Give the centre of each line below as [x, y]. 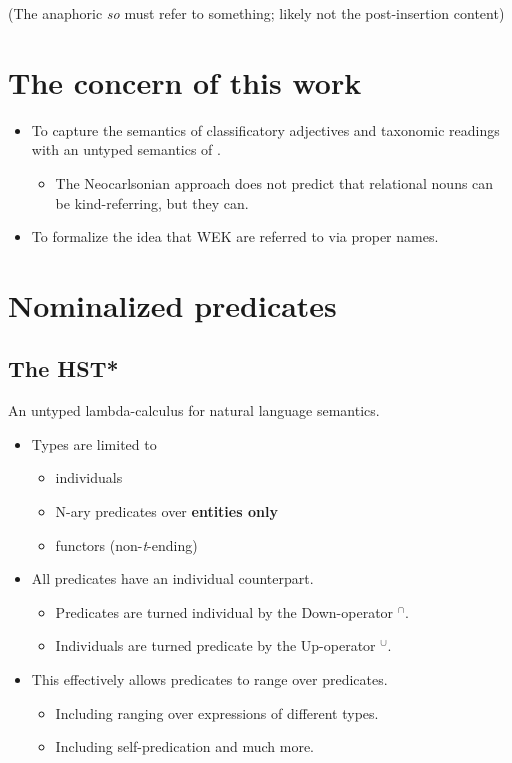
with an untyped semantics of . [126, 149]
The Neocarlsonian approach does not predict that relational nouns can [274, 182]
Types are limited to [94, 443]
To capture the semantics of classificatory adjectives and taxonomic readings [265, 129]
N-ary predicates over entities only [166, 511]
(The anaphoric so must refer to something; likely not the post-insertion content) [256, 13]
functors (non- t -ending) [126, 544]
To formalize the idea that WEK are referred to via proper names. [235, 236]
